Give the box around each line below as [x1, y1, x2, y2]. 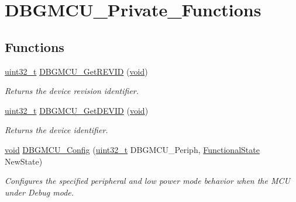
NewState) [5, 155, 43, 167]
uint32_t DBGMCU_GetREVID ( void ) [5, 65, 148, 77]
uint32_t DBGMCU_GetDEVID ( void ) [5, 104, 149, 116]
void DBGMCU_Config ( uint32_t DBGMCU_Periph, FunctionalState [5, 143, 260, 155]
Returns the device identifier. [5, 124, 108, 136]
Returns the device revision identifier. [5, 85, 139, 97]
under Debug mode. [5, 186, 74, 198]
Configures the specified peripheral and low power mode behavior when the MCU [5, 175, 290, 187]
